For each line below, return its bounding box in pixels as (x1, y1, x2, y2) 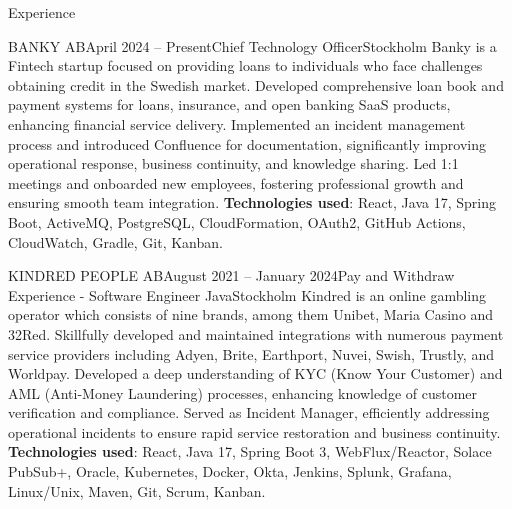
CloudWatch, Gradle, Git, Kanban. (8, 231, 223, 252)
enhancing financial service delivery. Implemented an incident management (8, 113, 466, 134)
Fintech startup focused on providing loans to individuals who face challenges (8, 55, 483, 76)
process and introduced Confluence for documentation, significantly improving (8, 133, 486, 154)
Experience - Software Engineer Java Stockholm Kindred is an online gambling (8, 284, 487, 305)
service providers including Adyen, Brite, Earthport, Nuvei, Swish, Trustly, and (8, 343, 494, 364)
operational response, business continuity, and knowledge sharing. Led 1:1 (8, 153, 459, 174)
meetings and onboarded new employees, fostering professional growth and (8, 172, 464, 193)
